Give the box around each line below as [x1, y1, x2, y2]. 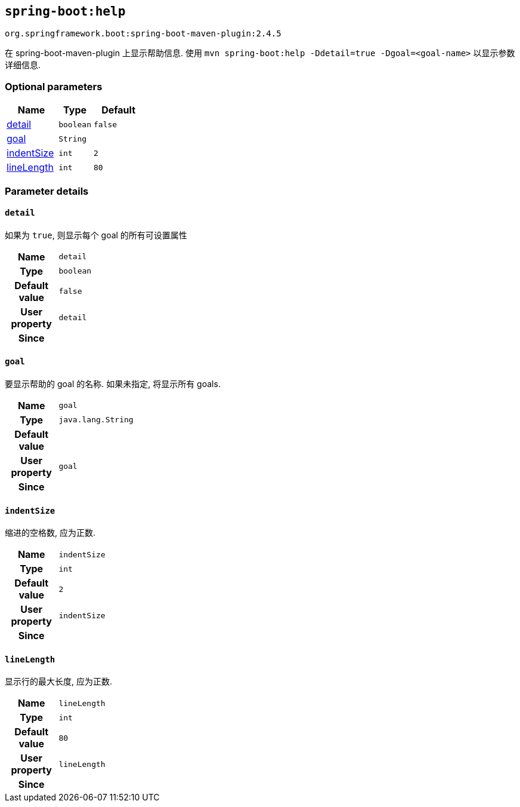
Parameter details [5, 185, 89, 197]
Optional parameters [5, 80, 103, 93]
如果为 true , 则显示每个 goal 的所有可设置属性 [5, 229, 187, 240]
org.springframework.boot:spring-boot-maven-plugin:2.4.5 [5, 29, 281, 39]
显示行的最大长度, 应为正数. [5, 676, 113, 687]
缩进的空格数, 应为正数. [5, 527, 96, 538]
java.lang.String [58, 415, 134, 425]
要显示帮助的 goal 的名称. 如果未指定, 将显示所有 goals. [5, 378, 221, 389]
